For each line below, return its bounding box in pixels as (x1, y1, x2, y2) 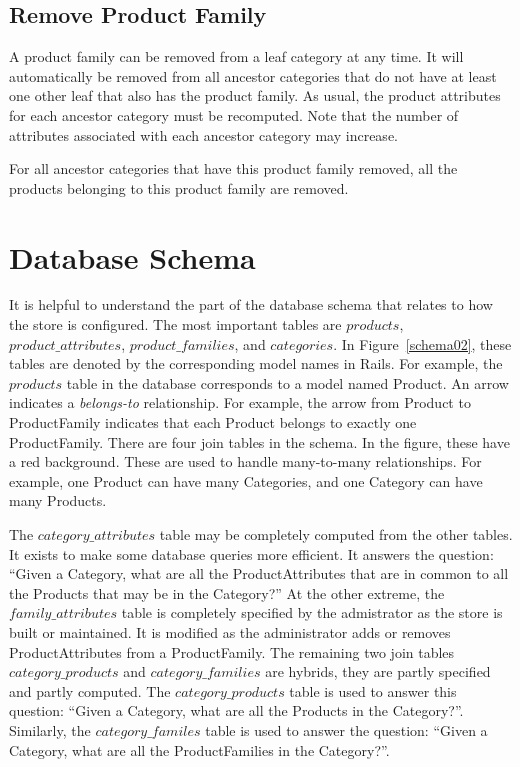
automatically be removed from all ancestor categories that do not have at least (9, 65, 497, 86)
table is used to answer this (289, 680, 457, 701)
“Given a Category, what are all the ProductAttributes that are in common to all (9, 563, 509, 584)
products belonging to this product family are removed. (9, 177, 349, 198)
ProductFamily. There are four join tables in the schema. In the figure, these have (9, 431, 510, 452)
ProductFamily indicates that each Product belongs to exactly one (9, 412, 417, 433)
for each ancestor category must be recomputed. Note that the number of (9, 104, 459, 125)
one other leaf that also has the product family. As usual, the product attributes (9, 85, 501, 106)
